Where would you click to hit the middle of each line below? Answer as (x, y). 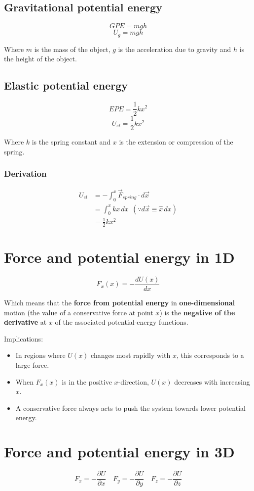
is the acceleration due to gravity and (175, 49)
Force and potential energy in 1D (119, 257)
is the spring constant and (71, 142)
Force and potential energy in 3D (119, 452)
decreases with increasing (212, 381)
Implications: (24, 338)
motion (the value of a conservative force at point (79, 312)
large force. (32, 365)
